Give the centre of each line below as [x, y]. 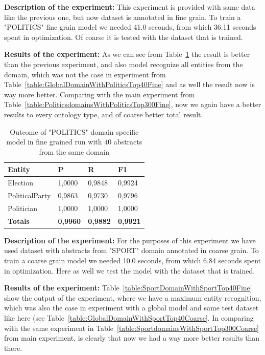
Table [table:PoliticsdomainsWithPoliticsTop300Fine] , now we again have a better [133, 104]
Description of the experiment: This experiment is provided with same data [130, 7]
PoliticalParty [29, 195]
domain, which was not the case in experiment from [85, 74]
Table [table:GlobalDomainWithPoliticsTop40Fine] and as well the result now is [129, 84]
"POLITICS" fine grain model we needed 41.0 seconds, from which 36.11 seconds [130, 27]
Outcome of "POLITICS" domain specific [74, 131]
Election [20, 183]
